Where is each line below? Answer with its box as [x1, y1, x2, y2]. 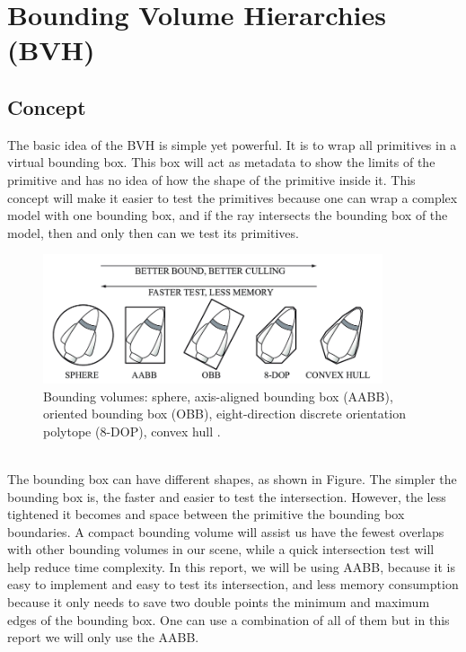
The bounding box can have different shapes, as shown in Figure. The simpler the [7, 469, 457, 488]
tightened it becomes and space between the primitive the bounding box [7, 505, 405, 524]
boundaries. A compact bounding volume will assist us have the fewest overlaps [7, 522, 444, 541]
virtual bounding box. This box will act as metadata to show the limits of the [7, 153, 435, 172]
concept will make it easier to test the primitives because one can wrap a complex [7, 188, 458, 207]
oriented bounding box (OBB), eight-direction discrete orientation [43, 404, 406, 423]
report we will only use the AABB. [7, 628, 199, 647]
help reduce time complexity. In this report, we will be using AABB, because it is [7, 557, 455, 576]
